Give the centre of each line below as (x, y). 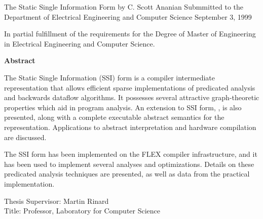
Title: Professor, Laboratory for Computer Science (82, 211)
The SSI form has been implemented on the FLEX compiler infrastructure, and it (131, 154)
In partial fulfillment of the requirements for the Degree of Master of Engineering (130, 34)
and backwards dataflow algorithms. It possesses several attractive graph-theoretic (132, 97)
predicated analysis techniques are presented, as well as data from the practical (127, 174)
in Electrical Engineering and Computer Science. (80, 43)
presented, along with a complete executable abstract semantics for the (114, 117)
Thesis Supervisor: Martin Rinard (57, 201)
